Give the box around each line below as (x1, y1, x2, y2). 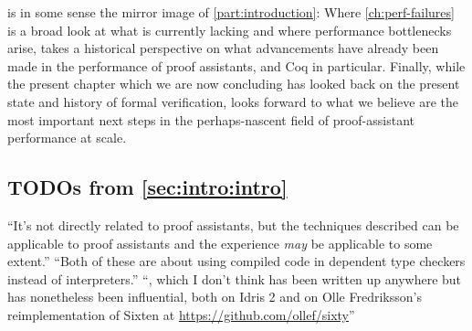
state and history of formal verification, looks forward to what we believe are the (7, 91, 458, 111)
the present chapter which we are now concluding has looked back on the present (7, 74, 460, 93)
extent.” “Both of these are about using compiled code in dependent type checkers (7, 251, 466, 271)
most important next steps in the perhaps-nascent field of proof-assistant (7, 110, 415, 129)
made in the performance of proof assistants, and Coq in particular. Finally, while (7, 56, 466, 75)
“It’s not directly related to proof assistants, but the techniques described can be (7, 215, 459, 234)
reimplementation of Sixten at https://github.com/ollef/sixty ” (7, 304, 355, 324)
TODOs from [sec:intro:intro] (7, 173, 288, 201)
